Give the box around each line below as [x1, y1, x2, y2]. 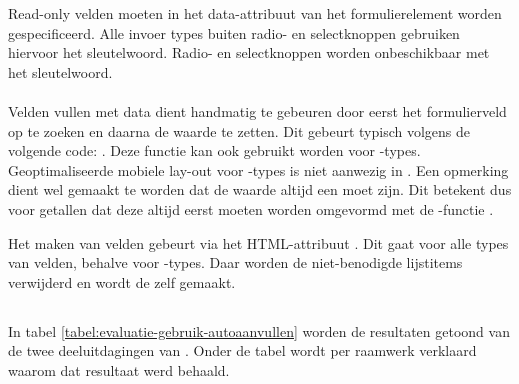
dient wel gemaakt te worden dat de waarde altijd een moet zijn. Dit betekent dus [8, 179, 512, 200]
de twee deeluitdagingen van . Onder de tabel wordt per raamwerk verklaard [8, 340, 477, 361]
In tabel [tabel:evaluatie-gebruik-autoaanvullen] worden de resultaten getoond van [8, 320, 510, 341]
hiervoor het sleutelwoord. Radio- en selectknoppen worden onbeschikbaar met [8, 42, 490, 63]
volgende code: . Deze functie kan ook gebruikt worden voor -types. [8, 140, 421, 161]
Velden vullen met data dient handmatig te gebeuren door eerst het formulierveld [8, 100, 507, 121]
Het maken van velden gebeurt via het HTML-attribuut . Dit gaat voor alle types [8, 232, 509, 253]
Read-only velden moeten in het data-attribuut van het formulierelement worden [8, 3, 502, 23]
